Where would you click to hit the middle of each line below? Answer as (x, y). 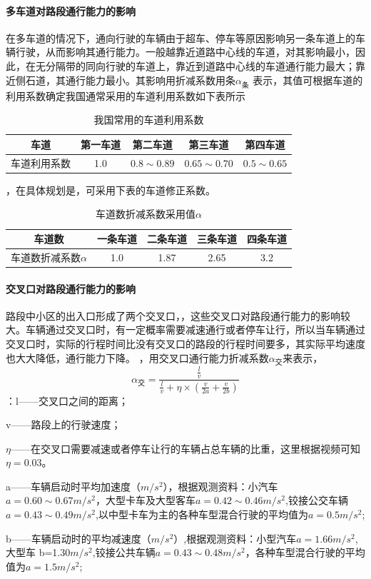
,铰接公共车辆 (124, 552)
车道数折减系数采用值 (146, 214)
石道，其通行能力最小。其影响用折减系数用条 (130, 80)
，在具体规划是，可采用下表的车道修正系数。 (111, 190)
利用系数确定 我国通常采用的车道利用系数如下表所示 (126, 95)
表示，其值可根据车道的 (308, 80)
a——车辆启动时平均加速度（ (73, 486)
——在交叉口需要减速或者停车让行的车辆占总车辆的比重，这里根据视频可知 (185, 448)
